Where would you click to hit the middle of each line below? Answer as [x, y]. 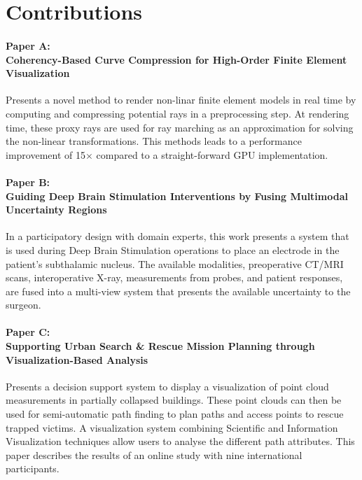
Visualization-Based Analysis [77, 359]
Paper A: [28, 45]
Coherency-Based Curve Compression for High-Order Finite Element [176, 59]
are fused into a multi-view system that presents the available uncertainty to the [178, 291]
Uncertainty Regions [56, 210]
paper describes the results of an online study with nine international [154, 454]
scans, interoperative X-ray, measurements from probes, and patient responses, [174, 277]
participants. [33, 468]
